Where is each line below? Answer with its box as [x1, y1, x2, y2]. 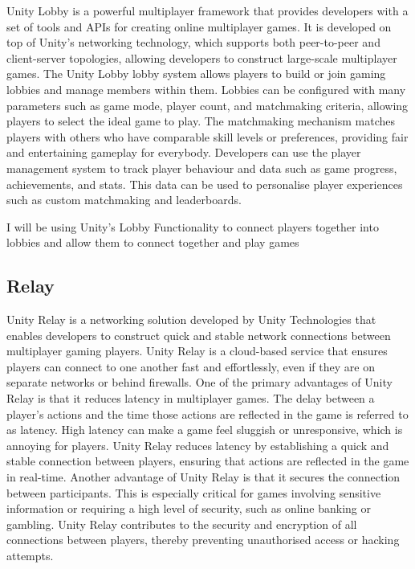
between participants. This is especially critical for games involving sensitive [6, 484, 381, 501]
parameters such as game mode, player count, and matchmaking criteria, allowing [6, 96, 409, 113]
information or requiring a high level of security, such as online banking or [6, 500, 371, 517]
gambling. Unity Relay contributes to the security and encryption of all [6, 515, 357, 532]
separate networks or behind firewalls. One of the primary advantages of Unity [6, 374, 393, 391]
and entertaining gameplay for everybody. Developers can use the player [6, 144, 361, 161]
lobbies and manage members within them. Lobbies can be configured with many [6, 80, 406, 97]
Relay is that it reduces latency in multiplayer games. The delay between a [6, 390, 375, 407]
